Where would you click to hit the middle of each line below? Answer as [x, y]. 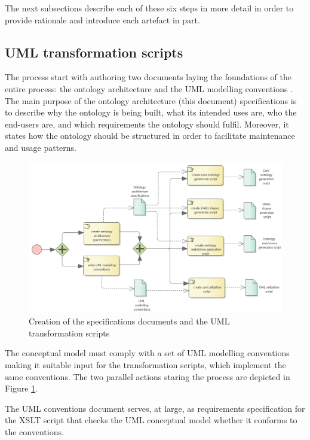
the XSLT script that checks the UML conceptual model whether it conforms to [151, 420]
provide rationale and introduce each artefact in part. [102, 19]
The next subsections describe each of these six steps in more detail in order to [149, 8]
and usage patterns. [41, 147]
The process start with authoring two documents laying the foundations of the [148, 77]
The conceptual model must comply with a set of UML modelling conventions [147, 353]
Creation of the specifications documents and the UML [129, 321]
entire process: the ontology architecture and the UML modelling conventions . [149, 88]
